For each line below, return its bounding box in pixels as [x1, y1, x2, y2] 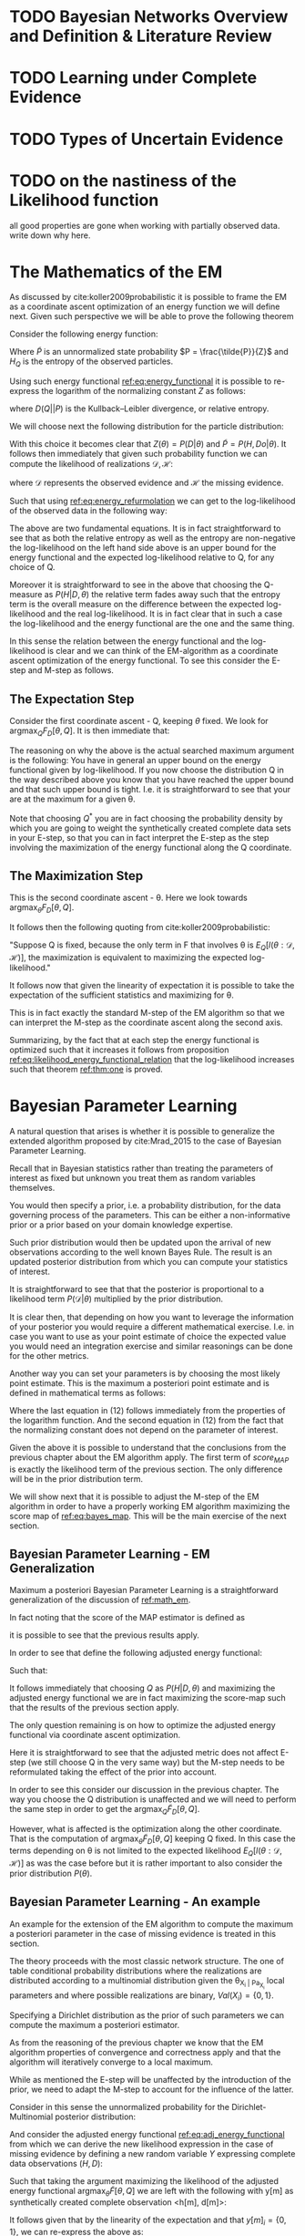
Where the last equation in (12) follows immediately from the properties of [9, 1404, 286, 1415]
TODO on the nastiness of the [9, 171, 237, 191]
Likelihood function [9, 190, 159, 211]
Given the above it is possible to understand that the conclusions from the [9, 1442, 287, 1453]
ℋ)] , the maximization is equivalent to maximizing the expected [9, 951, 248, 963]
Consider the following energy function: [9, 328, 158, 339]
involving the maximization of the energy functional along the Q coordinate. [9, 842, 292, 853]
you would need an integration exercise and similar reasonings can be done [9, 1341, 293, 1351]
